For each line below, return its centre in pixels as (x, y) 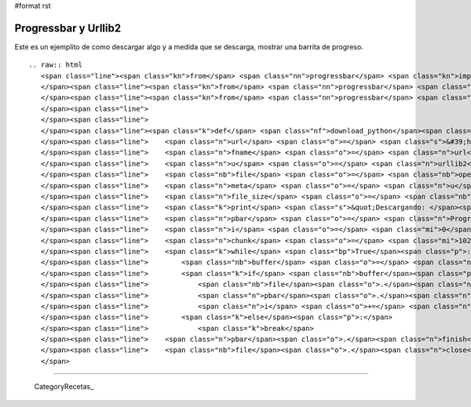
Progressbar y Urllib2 (68, 28)
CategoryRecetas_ (64, 387)
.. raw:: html (55, 65)
